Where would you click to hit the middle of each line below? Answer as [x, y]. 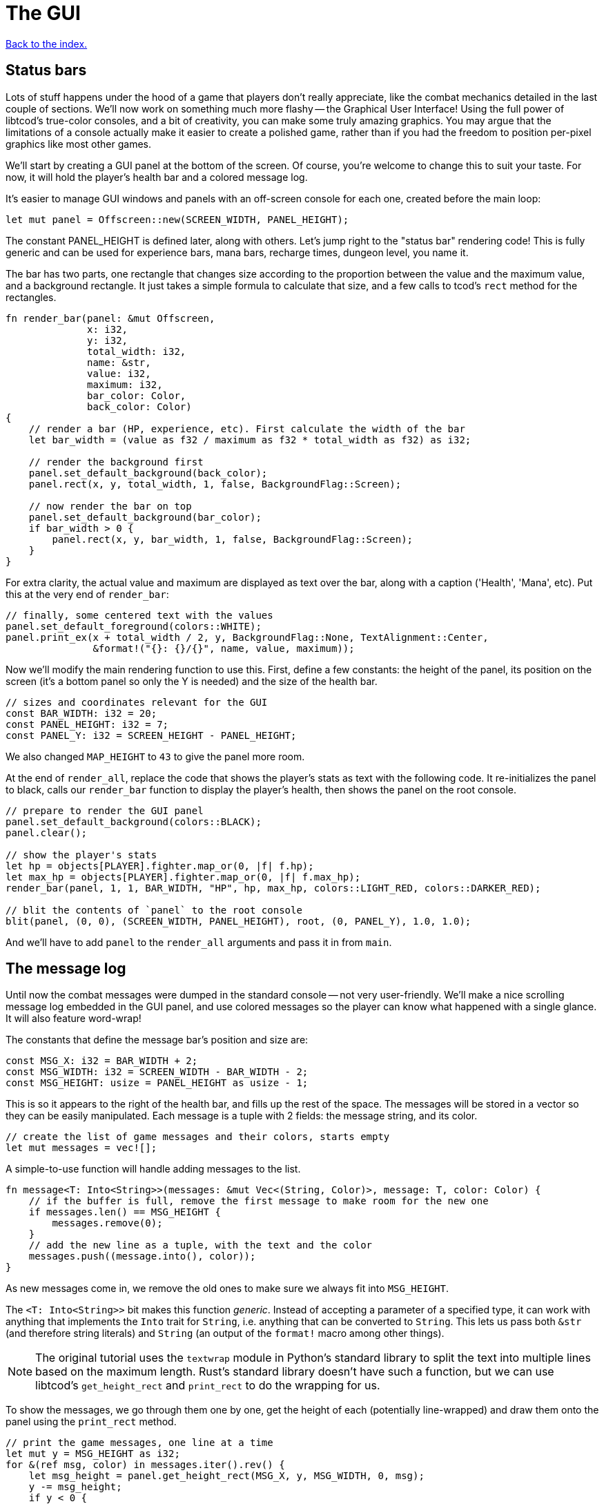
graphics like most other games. [79, 144]
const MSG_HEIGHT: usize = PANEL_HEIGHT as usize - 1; [157, 1083]
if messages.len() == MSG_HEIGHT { [125, 1212]
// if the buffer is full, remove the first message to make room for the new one [259, 1201]
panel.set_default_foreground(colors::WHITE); [134, 626]
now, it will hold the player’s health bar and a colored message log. [157, 177]
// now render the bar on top [110, 506]
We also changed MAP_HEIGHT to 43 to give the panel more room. [155, 756]
